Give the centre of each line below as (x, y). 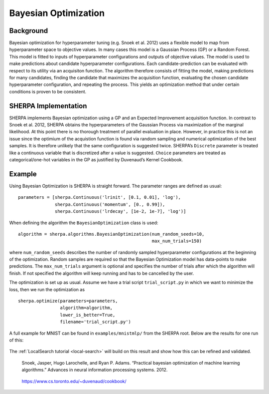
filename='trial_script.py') (96, 322)
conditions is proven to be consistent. (48, 91)
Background (29, 31)
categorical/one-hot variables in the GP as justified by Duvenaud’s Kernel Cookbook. (96, 160)
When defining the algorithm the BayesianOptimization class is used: (84, 223)
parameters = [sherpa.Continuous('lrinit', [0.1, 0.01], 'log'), (100, 197)
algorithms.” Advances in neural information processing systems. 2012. (95, 370)
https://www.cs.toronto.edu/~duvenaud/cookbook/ (74, 381)
